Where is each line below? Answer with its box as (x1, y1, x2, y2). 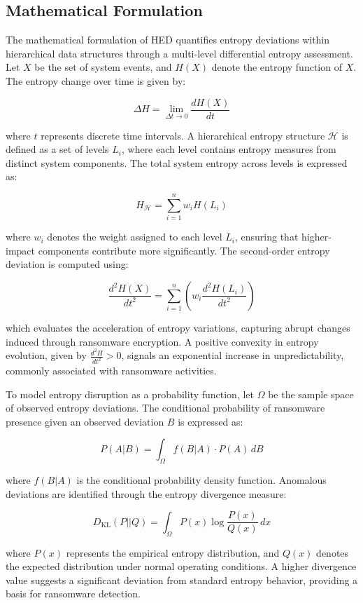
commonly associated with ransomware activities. (6, 363, 217, 378)
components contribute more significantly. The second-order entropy (38, 243, 330, 257)
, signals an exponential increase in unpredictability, (121, 348, 344, 363)
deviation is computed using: (6, 257, 129, 271)
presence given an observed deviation (6, 414, 164, 428)
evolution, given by (6, 348, 87, 363)
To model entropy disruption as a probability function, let (6, 386, 254, 401)
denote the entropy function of (211, 60, 342, 74)
